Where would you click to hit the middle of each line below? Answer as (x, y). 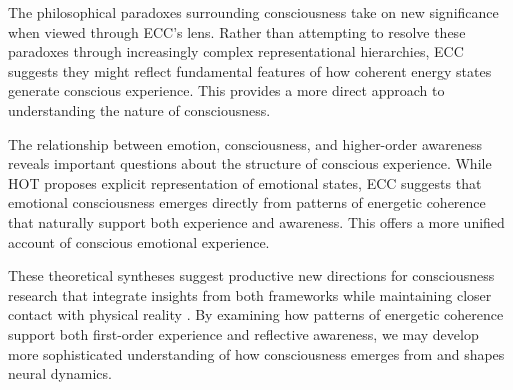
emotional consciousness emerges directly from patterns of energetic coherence (247, 202)
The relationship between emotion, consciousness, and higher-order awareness (245, 143)
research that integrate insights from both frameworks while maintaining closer (250, 294)
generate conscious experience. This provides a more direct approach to (226, 90)
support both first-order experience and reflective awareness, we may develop (243, 333)
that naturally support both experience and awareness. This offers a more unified (256, 221)
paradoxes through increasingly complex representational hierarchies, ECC (236, 51)
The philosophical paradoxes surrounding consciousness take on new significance (253, 12)
